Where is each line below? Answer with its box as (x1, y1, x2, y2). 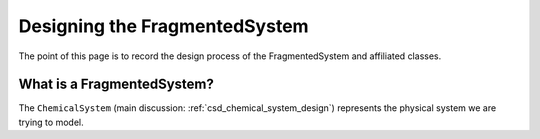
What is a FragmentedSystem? (18, 76, 214, 93)
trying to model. (18, 116, 84, 128)
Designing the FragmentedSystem (18, 15, 309, 37)
